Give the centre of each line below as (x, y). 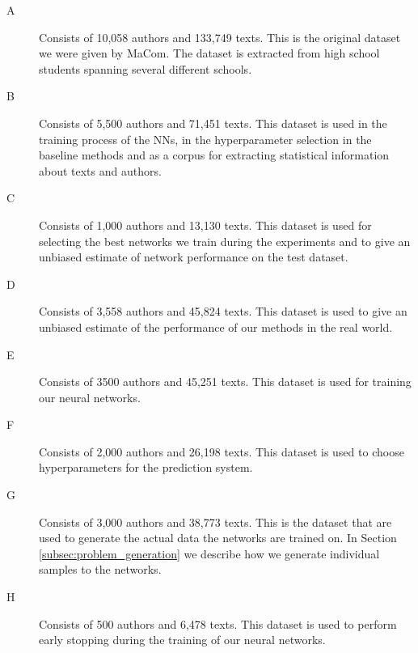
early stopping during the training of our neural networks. (182, 640)
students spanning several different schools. (146, 68)
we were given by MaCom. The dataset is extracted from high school (209, 53)
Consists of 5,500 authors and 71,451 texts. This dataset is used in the (213, 123)
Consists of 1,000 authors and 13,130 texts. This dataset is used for (205, 225)
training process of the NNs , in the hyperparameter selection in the (205, 139)
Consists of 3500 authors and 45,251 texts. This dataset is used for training (225, 382)
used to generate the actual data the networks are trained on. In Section (218, 538)
